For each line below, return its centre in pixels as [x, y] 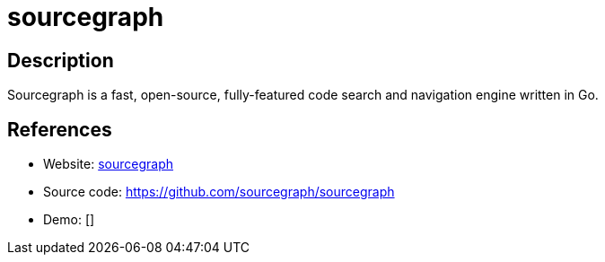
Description [61, 60]
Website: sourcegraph [109, 164]
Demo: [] [69, 220]
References [60, 129]
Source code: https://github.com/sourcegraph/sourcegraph [219, 192]
